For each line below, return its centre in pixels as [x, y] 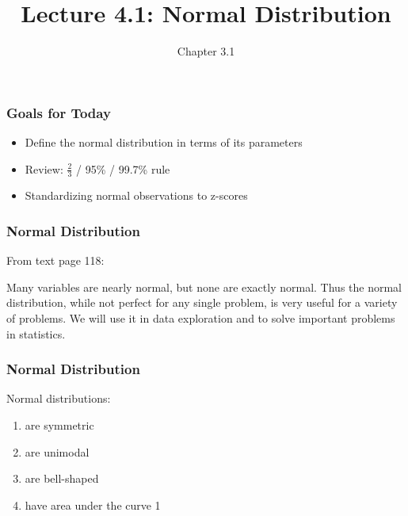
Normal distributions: [59, 398]
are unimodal [57, 451]
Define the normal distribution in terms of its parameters [164, 142]
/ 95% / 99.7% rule [123, 168]
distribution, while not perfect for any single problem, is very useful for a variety [202, 302]
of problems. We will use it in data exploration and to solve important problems [201, 318]
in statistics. [36, 333]
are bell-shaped [62, 478]
